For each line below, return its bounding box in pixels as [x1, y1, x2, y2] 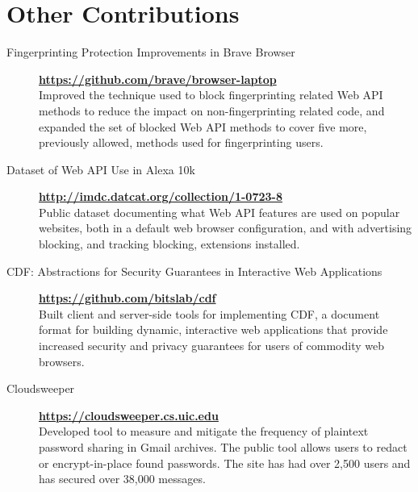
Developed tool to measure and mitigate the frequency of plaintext [39, 423, 369, 440]
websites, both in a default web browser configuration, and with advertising [39, 219, 412, 236]
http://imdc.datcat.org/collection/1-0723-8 [39, 188, 282, 205]
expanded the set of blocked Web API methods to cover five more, [39, 118, 367, 135]
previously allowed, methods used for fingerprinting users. [39, 134, 324, 151]
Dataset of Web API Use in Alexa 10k [6, 161, 195, 177]
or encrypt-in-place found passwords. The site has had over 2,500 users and [39, 454, 411, 471]
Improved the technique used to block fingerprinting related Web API [39, 86, 383, 103]
